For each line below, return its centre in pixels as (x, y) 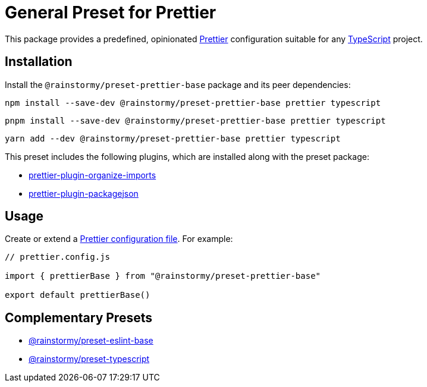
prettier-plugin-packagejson (84, 193)
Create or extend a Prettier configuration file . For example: (119, 239)
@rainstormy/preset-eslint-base (91, 341)
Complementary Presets (79, 317)
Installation (39, 62)
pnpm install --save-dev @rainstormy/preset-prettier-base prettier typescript (195, 120)
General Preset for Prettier (111, 12)
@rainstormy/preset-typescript (89, 359)
